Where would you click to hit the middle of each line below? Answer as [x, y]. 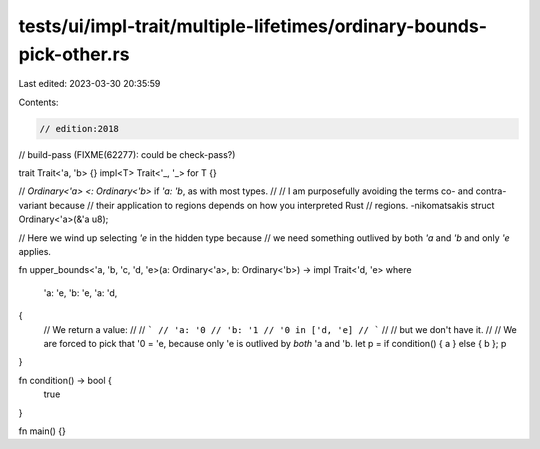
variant [33, 205]
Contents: [38, 102]
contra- [491, 191]
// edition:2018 [79, 128]
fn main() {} [42, 431]
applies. [35, 252]
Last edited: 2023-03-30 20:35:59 [89, 84]
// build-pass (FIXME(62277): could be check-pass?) [127, 154]
